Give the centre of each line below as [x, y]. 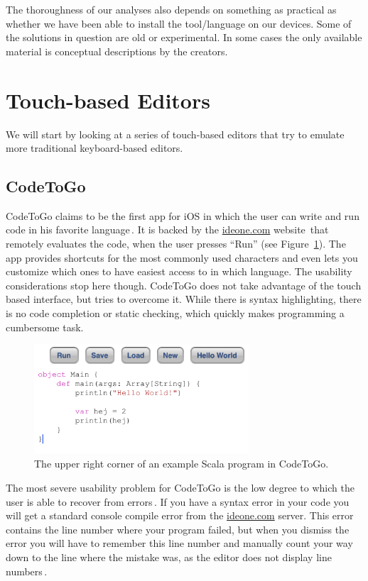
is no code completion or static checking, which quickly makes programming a [175, 313]
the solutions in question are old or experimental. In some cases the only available [184, 37]
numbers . [27, 571]
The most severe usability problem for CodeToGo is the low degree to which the [180, 487]
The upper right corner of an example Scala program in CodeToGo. [182, 464]
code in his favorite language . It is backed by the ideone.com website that [167, 229]
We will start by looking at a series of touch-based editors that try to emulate [175, 134]
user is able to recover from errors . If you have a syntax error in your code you [178, 501]
